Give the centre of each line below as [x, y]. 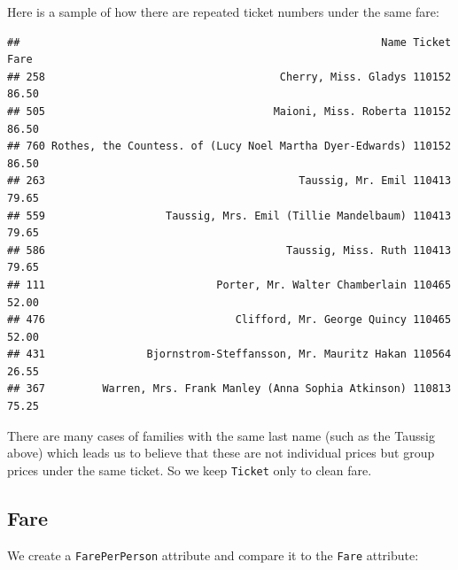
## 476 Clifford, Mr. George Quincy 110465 [229, 320]
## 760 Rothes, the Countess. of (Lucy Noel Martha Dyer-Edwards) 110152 [229, 146]
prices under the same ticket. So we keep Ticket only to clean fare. [190, 470]
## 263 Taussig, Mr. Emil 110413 [229, 181]
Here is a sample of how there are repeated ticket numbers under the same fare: [223, 12]
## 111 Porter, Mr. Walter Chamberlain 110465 [229, 285]
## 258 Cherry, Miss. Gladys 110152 [229, 77]
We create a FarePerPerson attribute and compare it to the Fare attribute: [213, 555]
